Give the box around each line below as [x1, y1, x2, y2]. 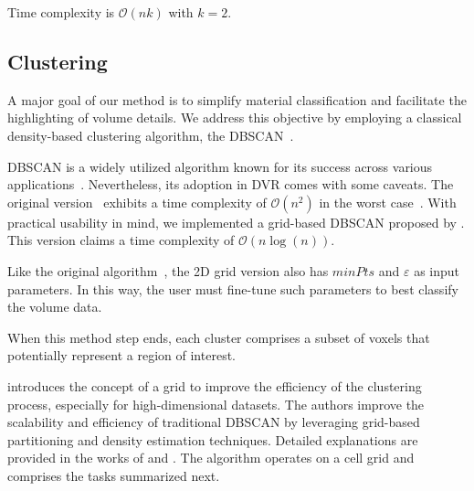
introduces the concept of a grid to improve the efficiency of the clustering [7, 376, 422, 395]
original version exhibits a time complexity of [7, 192, 267, 211]
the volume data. [7, 297, 102, 316]
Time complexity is [7, 3, 115, 21]
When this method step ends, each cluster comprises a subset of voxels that [7, 327, 430, 347]
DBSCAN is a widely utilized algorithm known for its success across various [7, 156, 433, 176]
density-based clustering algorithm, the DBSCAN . [7, 125, 294, 144]
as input [414, 261, 459, 280]
